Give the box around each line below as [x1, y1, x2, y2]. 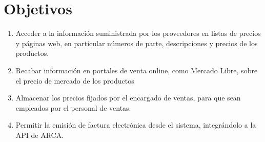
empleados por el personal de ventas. [15, 102, 131, 113]
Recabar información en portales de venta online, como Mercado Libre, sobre [15, 65, 258, 75]
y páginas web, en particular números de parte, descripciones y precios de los [15, 37, 258, 48]
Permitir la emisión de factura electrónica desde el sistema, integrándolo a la [15, 119, 256, 130]
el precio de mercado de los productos [15, 75, 134, 86]
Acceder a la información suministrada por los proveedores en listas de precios [15, 28, 261, 38]
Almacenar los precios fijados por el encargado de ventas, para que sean [15, 92, 241, 103]
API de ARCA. [15, 129, 64, 140]
